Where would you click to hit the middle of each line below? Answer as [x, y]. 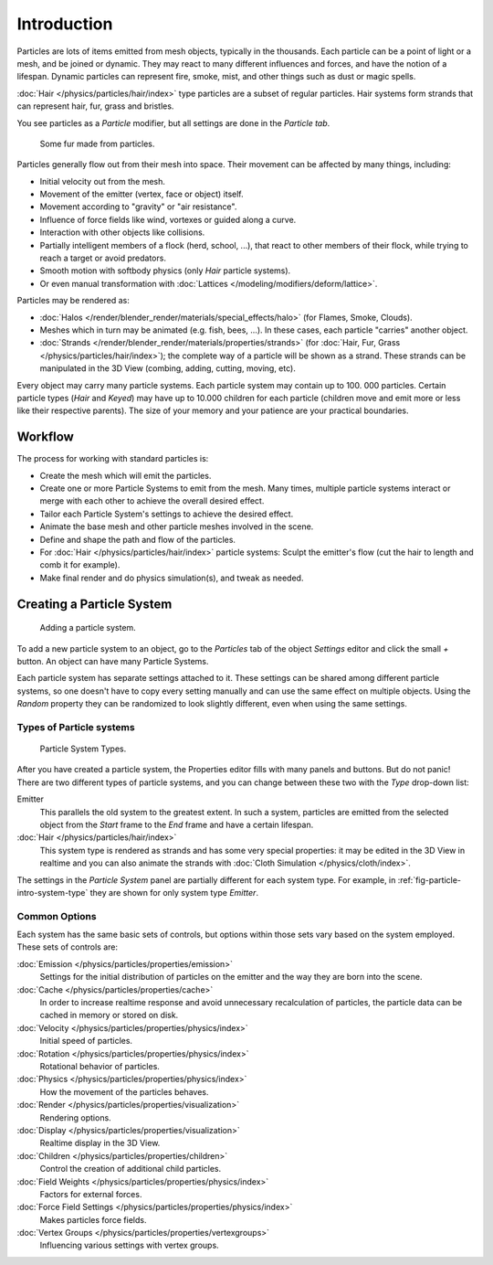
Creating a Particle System [94, 604]
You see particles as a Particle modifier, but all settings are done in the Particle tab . [173, 122]
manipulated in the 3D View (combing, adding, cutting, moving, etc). [168, 368]
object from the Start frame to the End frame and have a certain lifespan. [177, 824]
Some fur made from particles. [97, 144]
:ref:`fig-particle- [429, 880]
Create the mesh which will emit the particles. [126, 475]
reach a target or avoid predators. [103, 258]
